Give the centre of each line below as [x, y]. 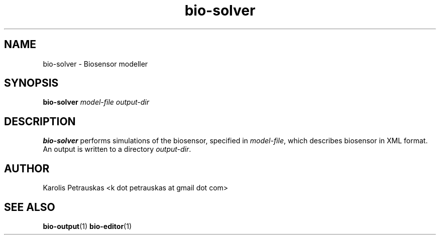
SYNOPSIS [31, 83]
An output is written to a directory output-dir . [117, 149]
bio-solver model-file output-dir [96, 102]
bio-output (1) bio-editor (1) [87, 226]
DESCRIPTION [40, 121]
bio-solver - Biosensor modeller [95, 64]
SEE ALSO [30, 207]
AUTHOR [27, 168]
